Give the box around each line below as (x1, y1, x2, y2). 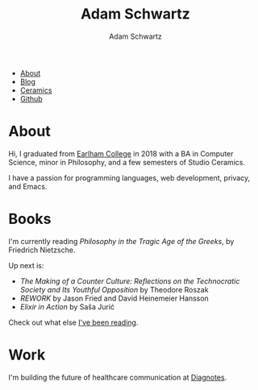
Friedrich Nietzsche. (8, 245, 76, 255)
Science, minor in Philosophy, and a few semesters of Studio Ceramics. (8, 157, 246, 167)
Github (19, 93, 43, 103)
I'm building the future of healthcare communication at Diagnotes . (8, 372, 227, 382)
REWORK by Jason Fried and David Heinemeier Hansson (19, 293, 210, 303)
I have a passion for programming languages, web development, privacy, (8, 172, 251, 182)
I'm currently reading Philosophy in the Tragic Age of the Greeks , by (8, 236, 235, 246)
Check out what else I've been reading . (8, 317, 139, 327)
